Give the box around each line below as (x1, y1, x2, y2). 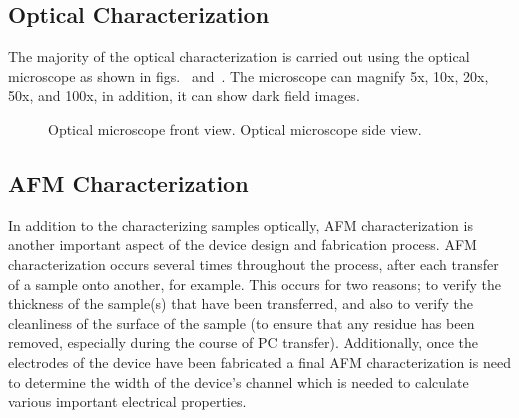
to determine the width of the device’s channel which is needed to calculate (8, 371, 469, 392)
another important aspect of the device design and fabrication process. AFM (8, 234, 477, 255)
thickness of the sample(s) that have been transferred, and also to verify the (8, 293, 473, 314)
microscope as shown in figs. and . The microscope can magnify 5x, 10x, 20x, (8, 65, 489, 86)
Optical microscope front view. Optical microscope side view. (48, 118, 422, 139)
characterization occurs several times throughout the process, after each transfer (8, 253, 499, 274)
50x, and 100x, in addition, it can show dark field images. (8, 85, 360, 106)
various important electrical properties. (8, 391, 247, 412)
